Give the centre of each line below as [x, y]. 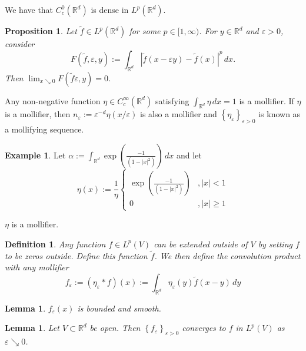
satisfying [172, 100]
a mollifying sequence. [44, 129]
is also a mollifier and [179, 114]
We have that [29, 9]
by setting [275, 244]
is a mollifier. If [267, 100]
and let [189, 155]
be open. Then [115, 328]
